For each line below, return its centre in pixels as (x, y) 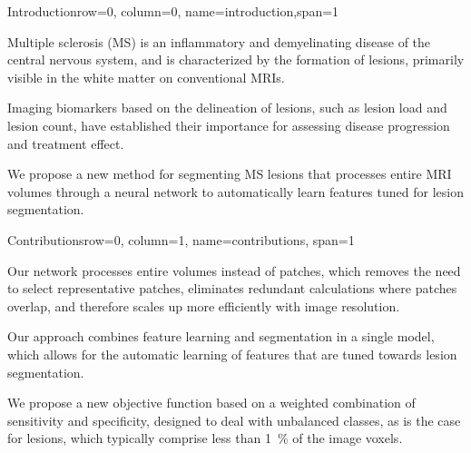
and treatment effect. (66, 143)
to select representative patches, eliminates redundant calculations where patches (232, 288)
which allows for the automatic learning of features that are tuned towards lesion (232, 354)
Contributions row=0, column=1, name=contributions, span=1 (181, 239)
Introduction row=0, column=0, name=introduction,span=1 (173, 11)
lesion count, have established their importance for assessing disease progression (229, 125)
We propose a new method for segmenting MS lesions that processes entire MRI (230, 174)
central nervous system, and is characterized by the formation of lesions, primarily (236, 59)
